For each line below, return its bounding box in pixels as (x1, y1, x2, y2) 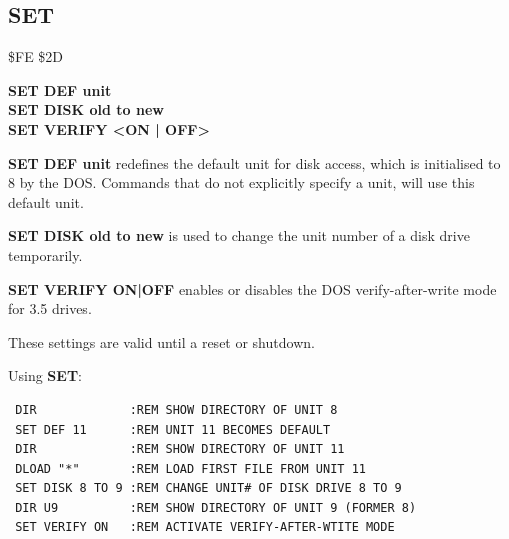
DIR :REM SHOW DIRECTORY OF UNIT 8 (15, 402, 338, 417)
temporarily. (8, 244, 83, 265)
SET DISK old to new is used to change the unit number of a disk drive (8, 225, 470, 246)
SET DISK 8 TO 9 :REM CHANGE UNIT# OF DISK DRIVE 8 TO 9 (15, 481, 402, 496)
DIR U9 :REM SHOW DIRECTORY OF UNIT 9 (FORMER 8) (15, 500, 417, 515)
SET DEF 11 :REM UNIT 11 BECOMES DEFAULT (15, 422, 331, 437)
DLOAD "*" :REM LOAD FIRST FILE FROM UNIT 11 (15, 461, 366, 476)
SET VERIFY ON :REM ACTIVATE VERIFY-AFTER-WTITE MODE (15, 520, 395, 535)
